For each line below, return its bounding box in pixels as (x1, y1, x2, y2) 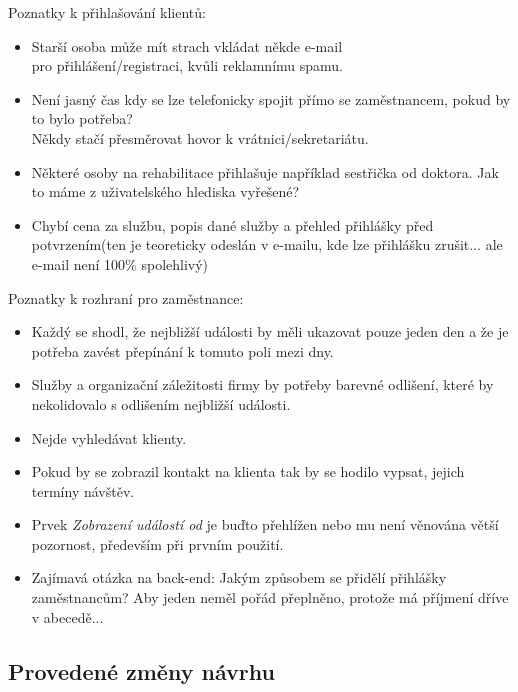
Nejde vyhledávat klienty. (31, 427, 187, 448)
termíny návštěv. (31, 480, 135, 501)
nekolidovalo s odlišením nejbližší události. (31, 393, 291, 414)
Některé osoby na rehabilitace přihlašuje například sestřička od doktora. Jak (31, 161, 499, 182)
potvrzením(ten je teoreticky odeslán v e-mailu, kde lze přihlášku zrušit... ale (31, 234, 503, 255)
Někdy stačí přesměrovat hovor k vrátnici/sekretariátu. (31, 127, 369, 148)
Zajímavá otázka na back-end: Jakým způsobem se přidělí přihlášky (31, 567, 447, 588)
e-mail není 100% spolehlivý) (31, 253, 209, 274)
